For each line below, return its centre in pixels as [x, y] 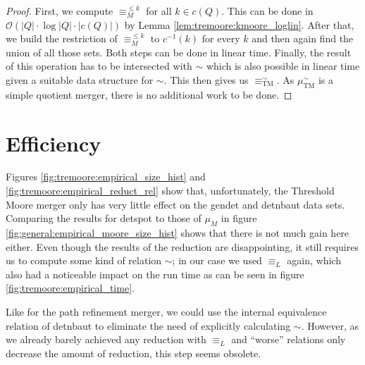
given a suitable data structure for [80, 79]
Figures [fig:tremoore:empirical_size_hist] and [106, 177]
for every [221, 38]
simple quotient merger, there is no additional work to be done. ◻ [149, 94]
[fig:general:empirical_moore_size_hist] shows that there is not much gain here [178, 233]
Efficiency [54, 143]
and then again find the [303, 38]
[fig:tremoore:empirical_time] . [70, 288]
